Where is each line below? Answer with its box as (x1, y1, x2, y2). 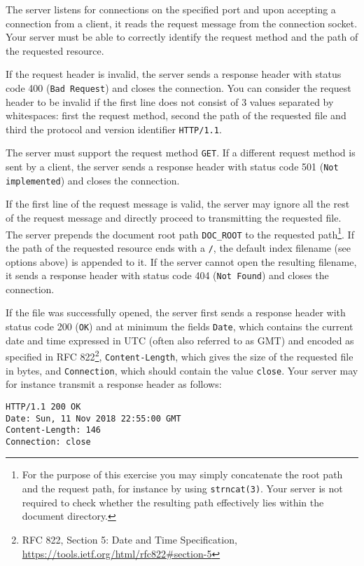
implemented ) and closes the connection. (6, 173, 180, 187)
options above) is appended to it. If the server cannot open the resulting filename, (6, 254, 357, 269)
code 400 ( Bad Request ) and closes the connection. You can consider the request (6, 80, 351, 95)
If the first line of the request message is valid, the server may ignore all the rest (6, 196, 350, 211)
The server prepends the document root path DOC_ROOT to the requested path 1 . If (6, 224, 354, 241)
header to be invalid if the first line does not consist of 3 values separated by (6, 94, 334, 109)
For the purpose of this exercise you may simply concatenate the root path (22, 467, 343, 482)
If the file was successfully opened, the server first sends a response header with (6, 305, 346, 320)
